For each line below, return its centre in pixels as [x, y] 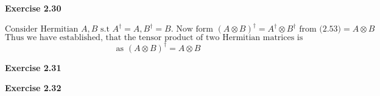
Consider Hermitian [42, 29]
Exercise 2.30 [33, 8]
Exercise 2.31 [33, 67]
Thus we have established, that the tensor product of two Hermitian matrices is [154, 38]
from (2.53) [320, 29]
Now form [195, 29]
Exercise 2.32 [33, 88]
